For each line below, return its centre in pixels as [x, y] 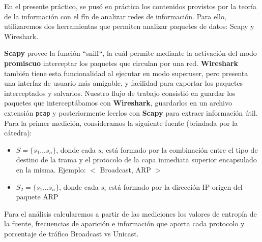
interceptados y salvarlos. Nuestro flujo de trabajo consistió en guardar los [120, 93]
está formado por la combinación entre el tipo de [182, 149]
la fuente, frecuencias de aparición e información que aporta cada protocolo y [124, 223]
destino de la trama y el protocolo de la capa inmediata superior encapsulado [136, 160]
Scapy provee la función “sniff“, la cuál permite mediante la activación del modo [130, 53]
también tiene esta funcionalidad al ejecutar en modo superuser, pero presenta [126, 73]
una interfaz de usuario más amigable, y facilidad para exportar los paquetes [124, 83]
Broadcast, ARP [125, 169]
